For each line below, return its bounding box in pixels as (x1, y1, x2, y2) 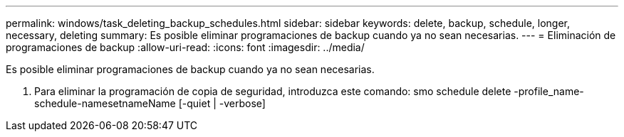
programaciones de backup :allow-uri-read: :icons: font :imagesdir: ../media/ (6, 41, 365, 53)
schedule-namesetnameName (34, 97, 176, 109)
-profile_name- (514, 85, 584, 97)
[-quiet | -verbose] (178, 97, 266, 109)
